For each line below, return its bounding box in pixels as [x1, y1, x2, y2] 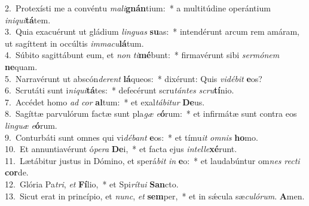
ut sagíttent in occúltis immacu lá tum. [5, 37, 144, 49]
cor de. [5, 166, 29, 178]
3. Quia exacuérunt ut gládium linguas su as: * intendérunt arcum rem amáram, [5, 25, 300, 38]
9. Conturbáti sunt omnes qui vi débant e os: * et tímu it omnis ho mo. [5, 131, 258, 143]
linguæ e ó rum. [5, 119, 57, 131]
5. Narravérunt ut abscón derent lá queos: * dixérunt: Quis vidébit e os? [5, 72, 262, 84]
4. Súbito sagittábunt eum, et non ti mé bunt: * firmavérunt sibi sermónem [5, 49, 280, 61]
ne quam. [5, 60, 38, 72]
